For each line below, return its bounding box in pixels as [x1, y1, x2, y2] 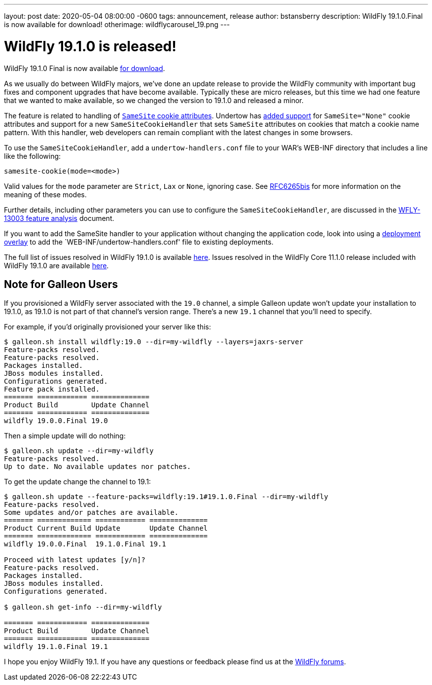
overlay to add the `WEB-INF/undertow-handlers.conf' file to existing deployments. [4, 237, 274, 246]
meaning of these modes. [4, 190, 87, 199]
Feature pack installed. [4, 385, 100, 394]
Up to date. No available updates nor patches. [4, 463, 191, 471]
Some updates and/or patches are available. [4, 508, 179, 517]
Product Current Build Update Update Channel [4, 524, 208, 533]
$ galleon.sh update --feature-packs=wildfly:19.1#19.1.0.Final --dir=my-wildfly [4, 493, 328, 501]
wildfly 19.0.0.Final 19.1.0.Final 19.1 [4, 540, 166, 548]
